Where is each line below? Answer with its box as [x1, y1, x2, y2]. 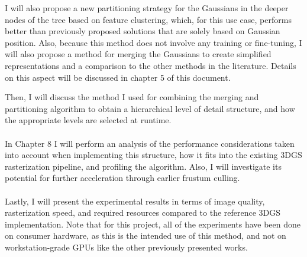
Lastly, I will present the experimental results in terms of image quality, [5, 195, 265, 207]
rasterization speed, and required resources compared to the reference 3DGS [5, 206, 281, 219]
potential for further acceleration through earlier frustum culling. [5, 172, 240, 184]
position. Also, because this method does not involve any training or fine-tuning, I [5, 36, 302, 48]
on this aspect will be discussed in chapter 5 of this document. [5, 71, 231, 83]
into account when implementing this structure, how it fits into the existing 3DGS [5, 149, 302, 161]
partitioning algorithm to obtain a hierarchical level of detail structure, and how [5, 102, 295, 114]
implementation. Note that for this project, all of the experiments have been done [5, 218, 300, 230]
